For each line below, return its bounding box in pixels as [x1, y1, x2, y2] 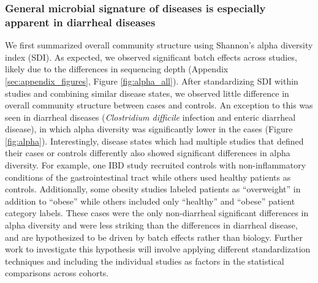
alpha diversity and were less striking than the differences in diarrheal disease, [5, 219, 298, 232]
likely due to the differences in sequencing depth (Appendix [5, 62, 229, 75]
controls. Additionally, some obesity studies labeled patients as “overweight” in [5, 183, 301, 195]
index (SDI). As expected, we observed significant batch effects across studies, [5, 50, 297, 63]
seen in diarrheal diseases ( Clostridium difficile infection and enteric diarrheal [5, 110, 296, 123]
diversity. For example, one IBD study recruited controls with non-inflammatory [5, 159, 306, 172]
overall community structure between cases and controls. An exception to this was [5, 99, 313, 111]
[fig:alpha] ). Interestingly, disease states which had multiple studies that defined [5, 134, 304, 147]
